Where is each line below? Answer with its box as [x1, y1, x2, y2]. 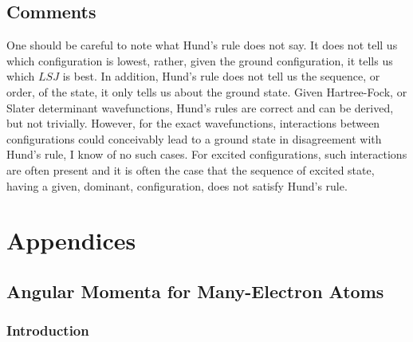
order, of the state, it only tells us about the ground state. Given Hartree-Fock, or [6, 83, 407, 100]
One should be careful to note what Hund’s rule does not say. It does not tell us [6, 37, 398, 53]
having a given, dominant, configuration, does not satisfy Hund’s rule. [6, 177, 348, 194]
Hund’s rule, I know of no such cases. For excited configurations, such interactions [6, 146, 407, 163]
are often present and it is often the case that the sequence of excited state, [6, 161, 375, 178]
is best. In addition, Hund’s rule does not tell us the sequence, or [62, 68, 380, 85]
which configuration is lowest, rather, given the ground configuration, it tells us [6, 52, 393, 69]
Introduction [6, 320, 89, 340]
